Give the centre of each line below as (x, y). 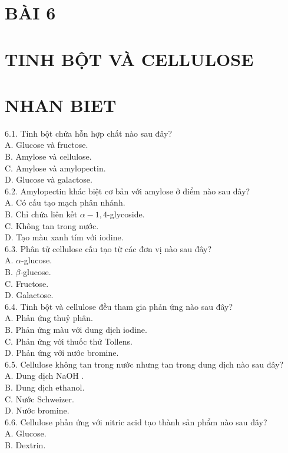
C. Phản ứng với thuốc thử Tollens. (69, 341)
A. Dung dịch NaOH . (44, 376)
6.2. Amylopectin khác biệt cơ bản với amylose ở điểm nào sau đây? (128, 191)
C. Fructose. (27, 283)
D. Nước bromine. (37, 410)
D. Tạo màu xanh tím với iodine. (64, 237)
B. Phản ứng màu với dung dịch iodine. (76, 329)
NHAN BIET (61, 105)
